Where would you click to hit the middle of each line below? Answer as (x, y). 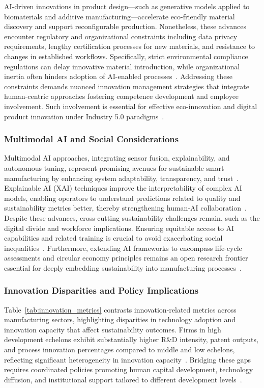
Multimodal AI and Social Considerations (92, 139)
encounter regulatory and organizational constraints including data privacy (121, 36)
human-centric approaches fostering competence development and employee (122, 96)
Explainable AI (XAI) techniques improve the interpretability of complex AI (123, 188)
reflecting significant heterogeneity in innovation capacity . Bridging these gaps (128, 359)
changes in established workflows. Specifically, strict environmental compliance (126, 56)
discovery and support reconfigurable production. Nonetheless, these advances (125, 26)
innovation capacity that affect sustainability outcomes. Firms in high (113, 329)
